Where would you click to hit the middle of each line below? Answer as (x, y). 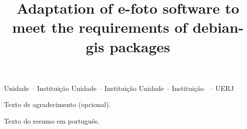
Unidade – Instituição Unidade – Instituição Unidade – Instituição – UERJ (119, 88)
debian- (218, 27)
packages (140, 46)
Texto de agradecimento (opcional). (58, 104)
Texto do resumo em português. (52, 120)
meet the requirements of (100, 27)
